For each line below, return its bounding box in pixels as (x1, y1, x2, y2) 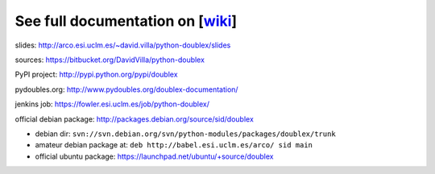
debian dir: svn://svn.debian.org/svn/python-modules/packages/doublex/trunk (35, 129, 336, 139)
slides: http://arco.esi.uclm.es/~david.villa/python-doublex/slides (14, 40, 231, 50)
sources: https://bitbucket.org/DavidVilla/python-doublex (14, 55, 205, 64)
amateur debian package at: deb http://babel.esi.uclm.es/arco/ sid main (35, 140, 313, 150)
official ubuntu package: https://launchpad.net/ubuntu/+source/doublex (35, 151, 274, 161)
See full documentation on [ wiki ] (14, 12, 238, 30)
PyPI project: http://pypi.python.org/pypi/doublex (14, 69, 178, 80)
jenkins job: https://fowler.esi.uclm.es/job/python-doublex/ (14, 99, 209, 109)
